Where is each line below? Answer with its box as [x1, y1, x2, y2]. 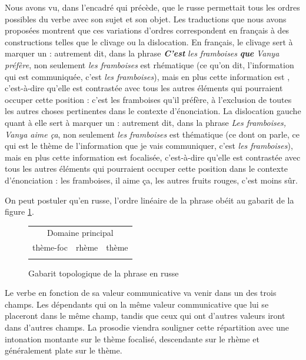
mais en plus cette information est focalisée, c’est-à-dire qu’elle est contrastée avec [5, 151, 301, 163]
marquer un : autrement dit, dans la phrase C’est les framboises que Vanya [5, 47, 280, 59]
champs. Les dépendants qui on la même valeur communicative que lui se [5, 298, 269, 310]
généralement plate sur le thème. [5, 344, 122, 356]
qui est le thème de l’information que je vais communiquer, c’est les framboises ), [5, 139, 293, 152]
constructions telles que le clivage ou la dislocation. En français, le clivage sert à [5, 35, 293, 48]
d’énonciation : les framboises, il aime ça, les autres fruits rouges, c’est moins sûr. [5, 174, 298, 186]
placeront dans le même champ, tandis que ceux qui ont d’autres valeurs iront [5, 309, 285, 322]
